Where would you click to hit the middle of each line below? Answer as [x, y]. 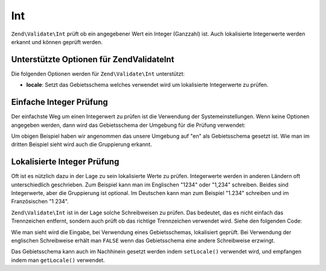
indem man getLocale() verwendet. [58, 260]
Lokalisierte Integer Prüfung [65, 162]
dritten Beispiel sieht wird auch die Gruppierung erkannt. [81, 144]
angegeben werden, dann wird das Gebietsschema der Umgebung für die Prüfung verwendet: [128, 125]
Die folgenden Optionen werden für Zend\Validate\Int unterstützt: [98, 74]
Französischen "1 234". [40, 202]
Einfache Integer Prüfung [59, 102]
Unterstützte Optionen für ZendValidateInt [93, 59]
